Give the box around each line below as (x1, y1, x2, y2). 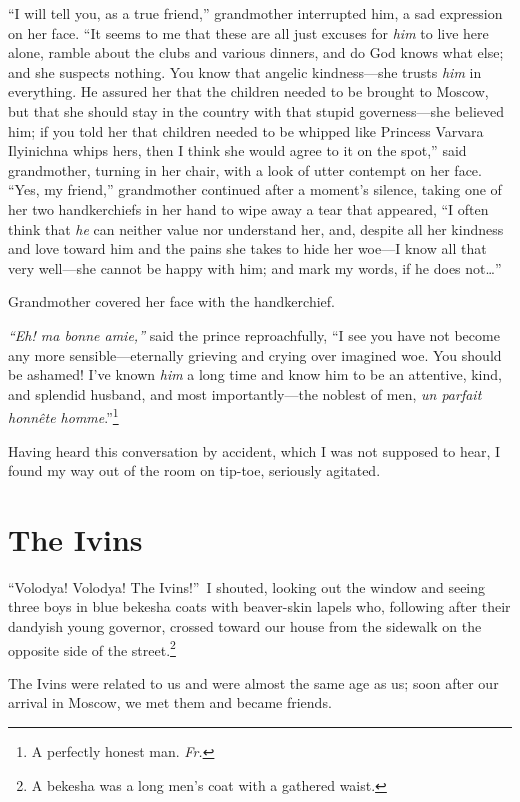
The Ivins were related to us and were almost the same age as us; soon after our (8, 672, 499, 693)
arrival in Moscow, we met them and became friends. (8, 692, 332, 713)
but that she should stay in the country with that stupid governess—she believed (8, 100, 505, 121)
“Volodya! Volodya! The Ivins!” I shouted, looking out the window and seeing (8, 576, 486, 597)
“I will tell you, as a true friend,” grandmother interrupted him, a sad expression (8, 3, 503, 23)
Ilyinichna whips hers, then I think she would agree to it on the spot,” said (8, 140, 467, 161)
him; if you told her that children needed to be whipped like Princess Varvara (8, 120, 484, 141)
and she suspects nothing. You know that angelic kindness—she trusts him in (8, 61, 482, 82)
